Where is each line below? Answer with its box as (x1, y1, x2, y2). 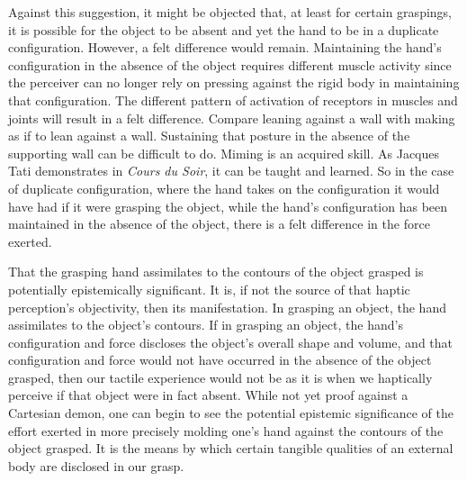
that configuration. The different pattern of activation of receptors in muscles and (8, 90, 458, 109)
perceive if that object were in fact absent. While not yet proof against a (8, 386, 409, 404)
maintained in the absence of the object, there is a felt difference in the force (8, 214, 430, 233)
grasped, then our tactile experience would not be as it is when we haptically (8, 368, 433, 386)
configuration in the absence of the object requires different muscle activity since (8, 55, 452, 74)
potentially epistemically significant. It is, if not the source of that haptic (8, 279, 410, 298)
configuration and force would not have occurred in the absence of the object (8, 350, 432, 369)
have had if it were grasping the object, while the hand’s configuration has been (8, 196, 448, 215)
